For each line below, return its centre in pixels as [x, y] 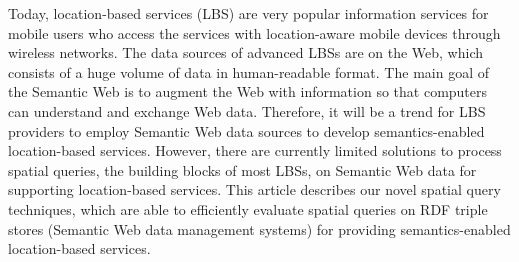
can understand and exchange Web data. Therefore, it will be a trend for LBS [247, 110]
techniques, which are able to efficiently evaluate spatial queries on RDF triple [248, 208]
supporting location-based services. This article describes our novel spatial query [254, 189]
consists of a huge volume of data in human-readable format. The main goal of [248, 71]
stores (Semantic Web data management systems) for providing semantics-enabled [259, 228]
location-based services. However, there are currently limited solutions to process [255, 150]
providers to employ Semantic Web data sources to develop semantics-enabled [246, 130]
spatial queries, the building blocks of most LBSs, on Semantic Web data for [242, 169]
